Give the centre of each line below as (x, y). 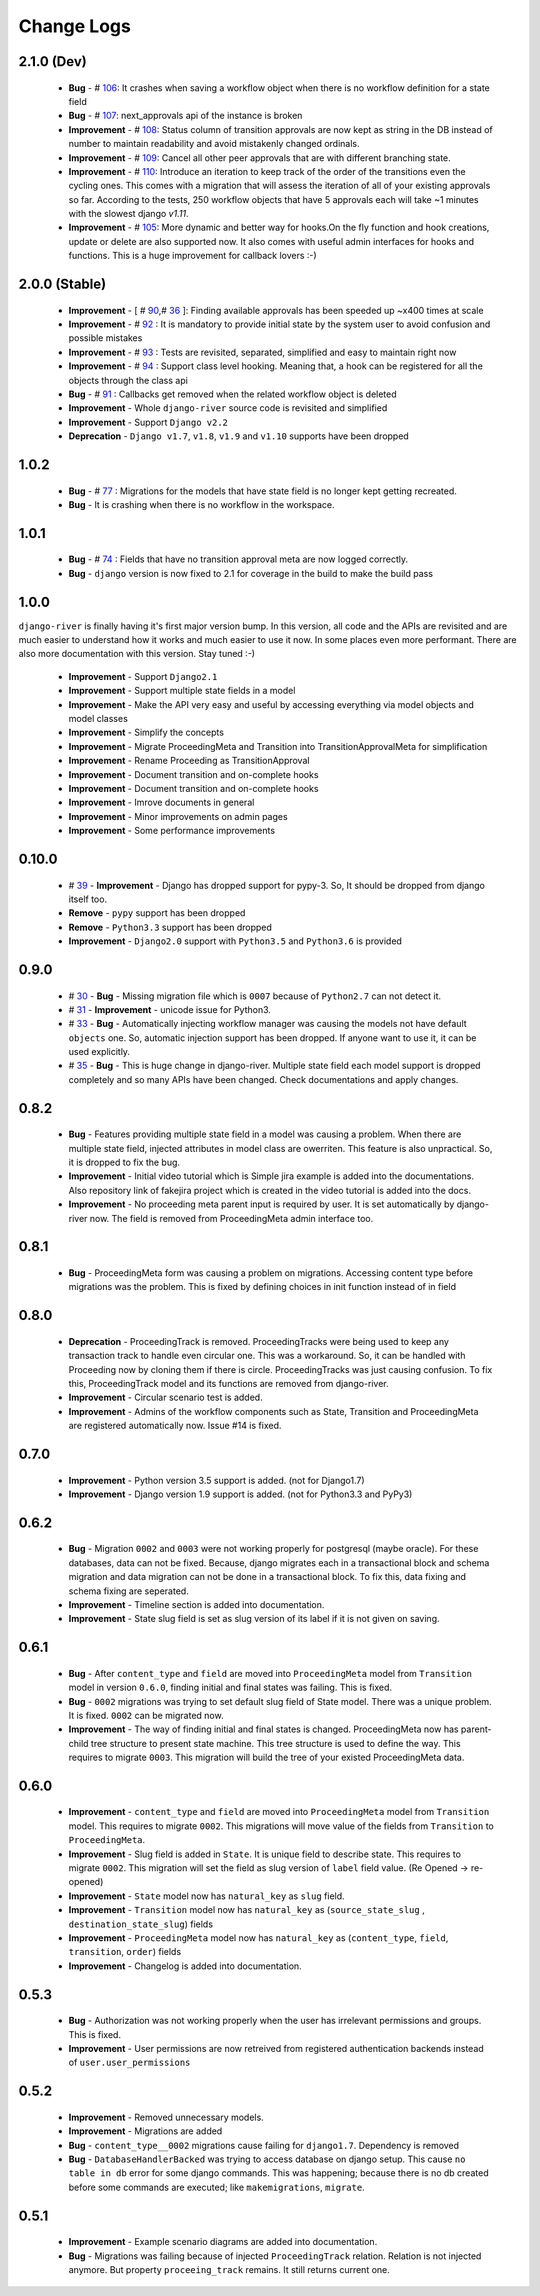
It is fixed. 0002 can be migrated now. (146, 1715)
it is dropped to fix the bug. (124, 1162)
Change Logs (75, 26)
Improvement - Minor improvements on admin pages (178, 816)
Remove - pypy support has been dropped (157, 913)
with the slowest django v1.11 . (128, 214)
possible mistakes (105, 338)
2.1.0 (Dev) (52, 61)
